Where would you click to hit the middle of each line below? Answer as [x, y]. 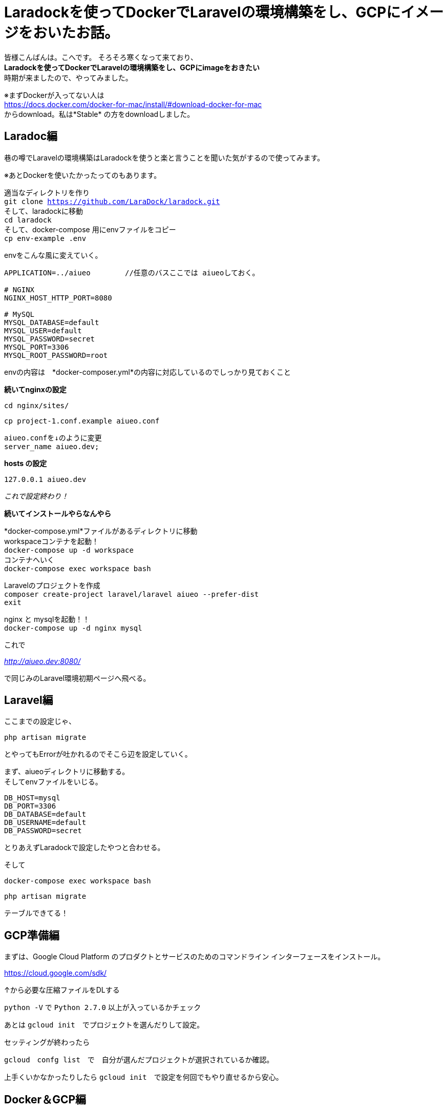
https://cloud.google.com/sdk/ [56, 973]
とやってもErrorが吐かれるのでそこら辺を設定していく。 [98, 754]
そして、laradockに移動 [44, 211]
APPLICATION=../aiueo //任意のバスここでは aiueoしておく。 [132, 273]
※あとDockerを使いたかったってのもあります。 [83, 175]
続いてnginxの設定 [35, 389]
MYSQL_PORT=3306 [37, 347]
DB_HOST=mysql [32, 798]
